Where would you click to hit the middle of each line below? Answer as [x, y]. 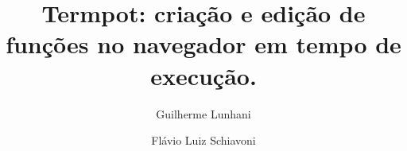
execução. [203, 75]
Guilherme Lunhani [203, 113]
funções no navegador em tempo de [203, 44]
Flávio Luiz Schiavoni [203, 140]
